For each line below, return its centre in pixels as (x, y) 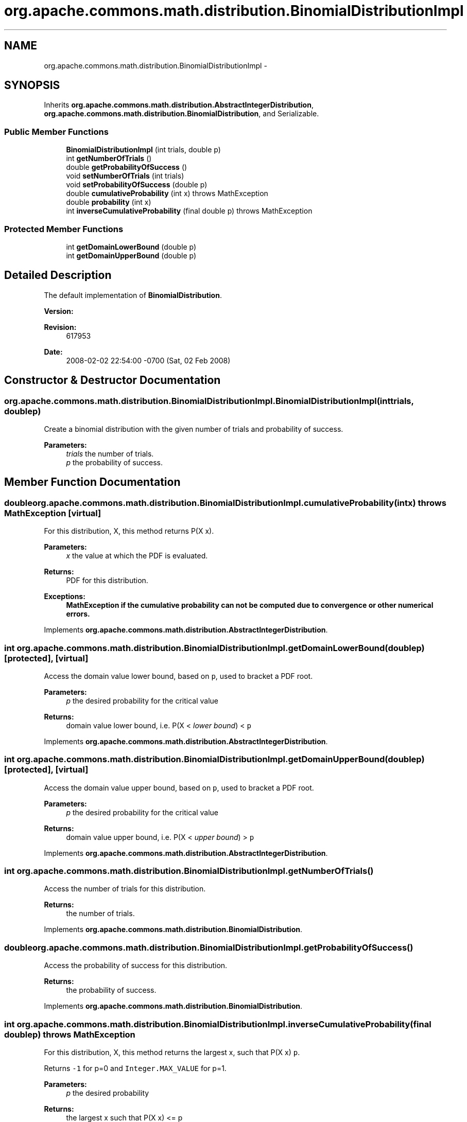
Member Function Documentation (92, 482)
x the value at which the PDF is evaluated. (137, 556)
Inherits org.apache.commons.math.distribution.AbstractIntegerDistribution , (179, 105)
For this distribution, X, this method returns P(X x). (129, 531)
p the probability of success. (115, 462)
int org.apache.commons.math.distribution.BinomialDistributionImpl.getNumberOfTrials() (189, 871)
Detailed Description (58, 275)
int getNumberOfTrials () (109, 159)
